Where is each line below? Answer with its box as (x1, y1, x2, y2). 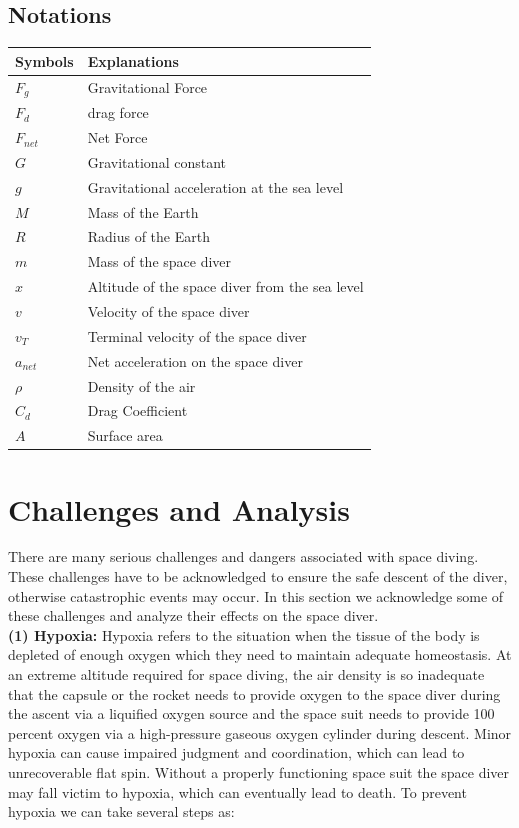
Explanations (87, 50, 179, 71)
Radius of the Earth (87, 226, 210, 247)
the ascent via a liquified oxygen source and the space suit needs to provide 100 (8, 703, 495, 724)
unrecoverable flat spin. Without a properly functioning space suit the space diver (8, 761, 510, 782)
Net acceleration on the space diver (87, 350, 303, 371)
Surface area (87, 425, 163, 446)
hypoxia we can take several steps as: (8, 801, 235, 822)
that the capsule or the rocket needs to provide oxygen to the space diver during (8, 683, 501, 704)
